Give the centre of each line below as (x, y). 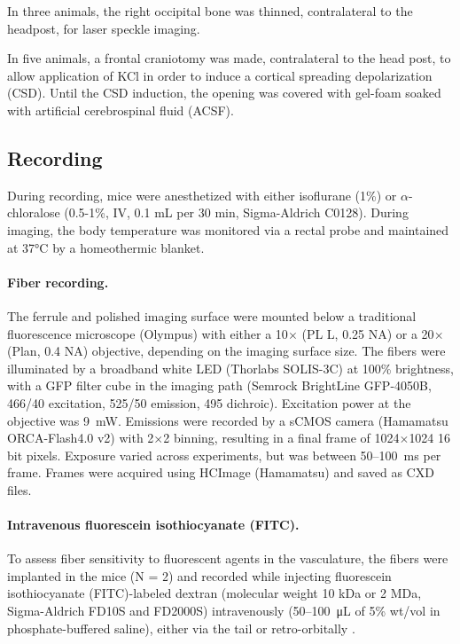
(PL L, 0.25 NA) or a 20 (368, 333)
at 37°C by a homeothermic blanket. (106, 247)
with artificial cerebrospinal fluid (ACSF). (121, 110)
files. (19, 489)
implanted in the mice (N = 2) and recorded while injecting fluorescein (199, 575)
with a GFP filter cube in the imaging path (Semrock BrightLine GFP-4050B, (219, 385)
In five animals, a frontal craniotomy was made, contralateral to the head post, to (229, 58)
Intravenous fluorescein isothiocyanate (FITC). (153, 525)
